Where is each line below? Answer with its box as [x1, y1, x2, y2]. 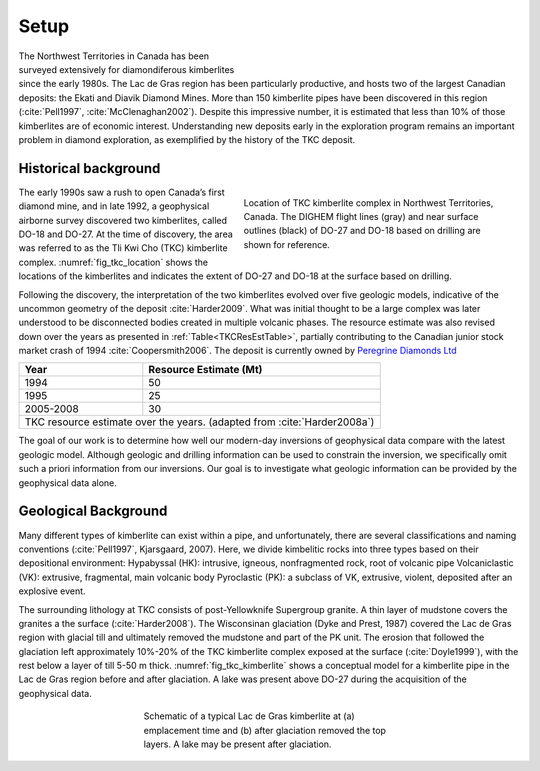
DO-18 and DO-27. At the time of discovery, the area [18, 228, 234, 240]
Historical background [18, 160, 161, 177]
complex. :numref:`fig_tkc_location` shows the [18, 256, 209, 268]
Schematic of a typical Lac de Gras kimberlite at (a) [143, 710, 355, 722]
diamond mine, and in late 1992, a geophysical [18, 200, 210, 212]
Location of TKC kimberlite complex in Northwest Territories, [243, 196, 494, 209]
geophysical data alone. [18, 476, 117, 489]
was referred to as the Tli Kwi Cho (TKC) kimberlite [18, 242, 229, 254]
